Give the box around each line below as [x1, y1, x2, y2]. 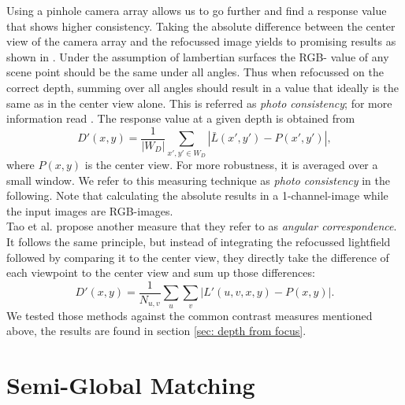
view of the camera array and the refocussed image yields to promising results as [6, 33, 396, 50]
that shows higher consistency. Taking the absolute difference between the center [6, 17, 396, 34]
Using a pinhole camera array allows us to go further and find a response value [6, 2, 387, 18]
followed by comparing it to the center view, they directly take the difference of [6, 249, 389, 265]
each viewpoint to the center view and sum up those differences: [6, 264, 315, 281]
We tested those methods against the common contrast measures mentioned [6, 307, 373, 323]
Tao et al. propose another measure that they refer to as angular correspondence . [6, 218, 397, 234]
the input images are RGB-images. [6, 202, 173, 219]
